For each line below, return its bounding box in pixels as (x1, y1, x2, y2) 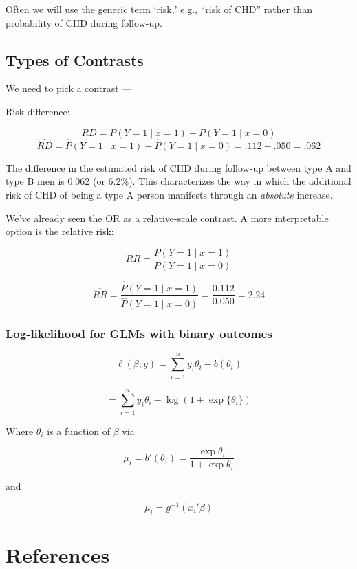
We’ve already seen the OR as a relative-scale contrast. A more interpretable (6, 210, 329, 225)
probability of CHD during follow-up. (6, 15, 162, 30)
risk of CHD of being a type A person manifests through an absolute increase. (6, 187, 333, 201)
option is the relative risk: (6, 224, 114, 238)
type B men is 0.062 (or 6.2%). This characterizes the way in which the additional (6, 174, 351, 188)
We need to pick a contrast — (6, 81, 132, 96)
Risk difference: (6, 104, 70, 118)
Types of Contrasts (6, 49, 144, 70)
